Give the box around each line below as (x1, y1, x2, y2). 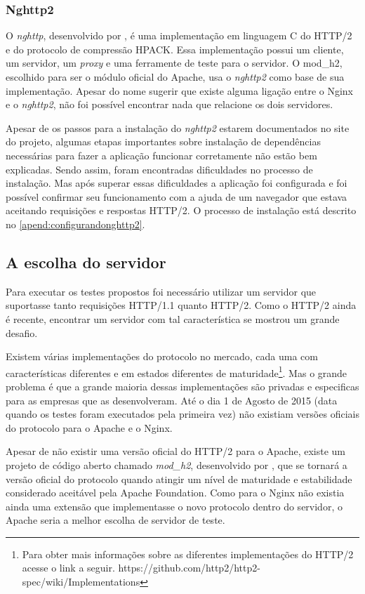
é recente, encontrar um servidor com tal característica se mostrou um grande (6, 311, 340, 326)
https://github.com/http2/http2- (118, 560, 260, 575)
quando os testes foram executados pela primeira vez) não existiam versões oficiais (6, 407, 359, 421)
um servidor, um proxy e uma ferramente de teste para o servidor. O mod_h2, (6, 55, 343, 70)
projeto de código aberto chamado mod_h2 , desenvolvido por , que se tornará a (6, 457, 347, 472)
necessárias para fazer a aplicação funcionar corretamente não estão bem (6, 147, 317, 162)
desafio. (6, 325, 38, 340)
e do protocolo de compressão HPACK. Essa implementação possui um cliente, (6, 41, 344, 56)
